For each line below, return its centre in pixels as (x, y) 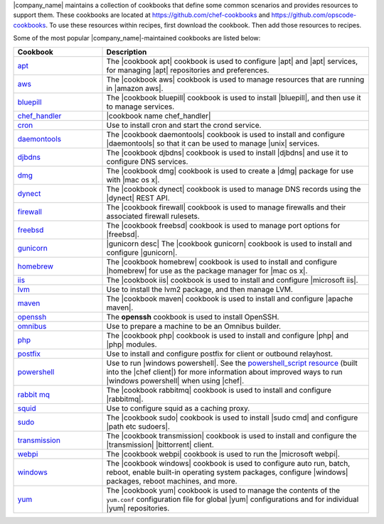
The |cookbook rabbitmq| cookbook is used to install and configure (219, 390)
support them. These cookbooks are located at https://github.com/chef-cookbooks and (142, 15)
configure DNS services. (147, 161)
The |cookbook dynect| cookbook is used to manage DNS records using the (234, 189)
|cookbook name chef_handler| (159, 116)
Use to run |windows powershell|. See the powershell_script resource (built (232, 363)
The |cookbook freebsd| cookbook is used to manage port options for (223, 225)
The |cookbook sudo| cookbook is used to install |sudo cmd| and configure (232, 417)
